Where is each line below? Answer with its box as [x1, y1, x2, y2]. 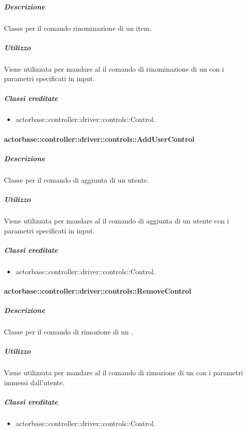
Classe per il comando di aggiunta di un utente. [4, 174, 149, 185]
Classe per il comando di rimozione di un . [4, 326, 133, 337]
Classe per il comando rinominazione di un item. [4, 22, 152, 33]
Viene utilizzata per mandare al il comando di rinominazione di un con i [4, 63, 224, 74]
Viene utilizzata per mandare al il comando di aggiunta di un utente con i [4, 215, 229, 225]
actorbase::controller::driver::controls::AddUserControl [4, 133, 195, 144]
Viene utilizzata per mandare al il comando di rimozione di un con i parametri [4, 367, 243, 378]
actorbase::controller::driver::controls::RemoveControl [4, 285, 191, 296]
